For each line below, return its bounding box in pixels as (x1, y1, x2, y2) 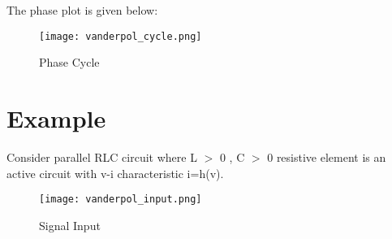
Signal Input (39, 216, 101, 233)
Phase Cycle (39, 54, 100, 71)
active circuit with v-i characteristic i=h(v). (6, 164, 224, 181)
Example (6, 102, 106, 135)
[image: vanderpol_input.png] (39, 193, 202, 206)
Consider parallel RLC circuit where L (6, 148, 197, 165)
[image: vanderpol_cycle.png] (39, 30, 202, 42)
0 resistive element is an (267, 148, 386, 165)
